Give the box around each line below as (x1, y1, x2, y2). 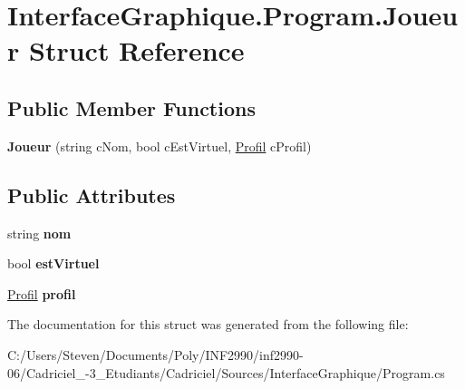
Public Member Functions (7, 93, 256, 122)
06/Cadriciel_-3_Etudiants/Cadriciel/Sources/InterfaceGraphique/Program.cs (7, 363, 445, 382)
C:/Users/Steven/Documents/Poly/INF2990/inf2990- (7, 345, 304, 364)
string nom (7, 223, 72, 242)
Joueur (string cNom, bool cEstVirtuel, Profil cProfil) (7, 136, 312, 155)
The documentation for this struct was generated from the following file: (7, 315, 409, 334)
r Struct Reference (7, 32, 245, 69)
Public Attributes (7, 180, 176, 209)
